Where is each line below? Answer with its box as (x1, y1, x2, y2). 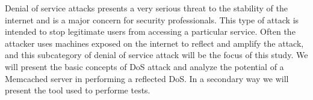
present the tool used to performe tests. (5, 84, 150, 96)
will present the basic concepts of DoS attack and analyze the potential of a (5, 60, 284, 72)
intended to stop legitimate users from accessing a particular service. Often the (5, 25, 296, 38)
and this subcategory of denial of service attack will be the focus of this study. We (5, 49, 308, 61)
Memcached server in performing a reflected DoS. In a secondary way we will (5, 72, 289, 84)
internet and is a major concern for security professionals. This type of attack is (5, 13, 299, 26)
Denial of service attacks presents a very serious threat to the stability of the (5, 2, 288, 14)
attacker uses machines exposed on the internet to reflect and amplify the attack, (5, 37, 304, 49)
